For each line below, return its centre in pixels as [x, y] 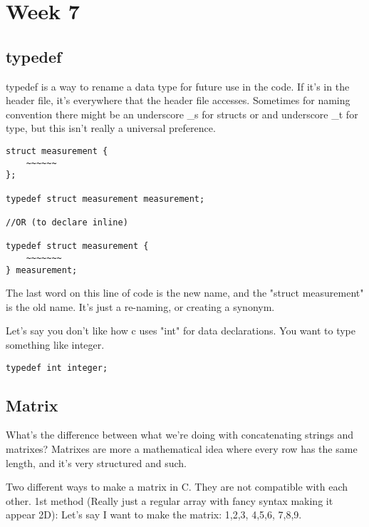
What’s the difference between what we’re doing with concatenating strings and [180, 435]
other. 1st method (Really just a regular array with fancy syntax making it [170, 500]
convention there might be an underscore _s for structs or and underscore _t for [182, 114]
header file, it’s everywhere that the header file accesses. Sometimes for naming [178, 100]
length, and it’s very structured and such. [96, 462]
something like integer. [55, 344]
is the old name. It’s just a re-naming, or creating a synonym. [140, 306]
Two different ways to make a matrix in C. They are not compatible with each [177, 487]
